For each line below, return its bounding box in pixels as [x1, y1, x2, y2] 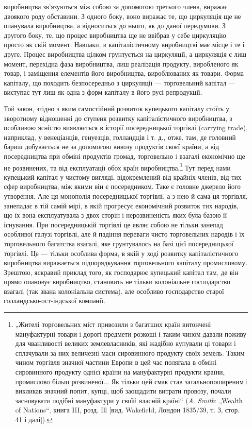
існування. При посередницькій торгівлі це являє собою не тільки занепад [4, 219, 223, 229]
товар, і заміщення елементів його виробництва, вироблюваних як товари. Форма [4, 68, 244, 78]
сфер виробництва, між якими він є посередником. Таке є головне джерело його [4, 181, 241, 191]
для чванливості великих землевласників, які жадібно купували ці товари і [15, 338, 236, 348]
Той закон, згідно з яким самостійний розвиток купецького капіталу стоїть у [4, 103, 229, 113]
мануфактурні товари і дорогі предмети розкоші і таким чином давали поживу [15, 328, 247, 339]
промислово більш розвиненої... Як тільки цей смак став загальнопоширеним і [15, 376, 248, 386]
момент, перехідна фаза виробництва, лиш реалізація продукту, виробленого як [4, 58, 238, 68]
